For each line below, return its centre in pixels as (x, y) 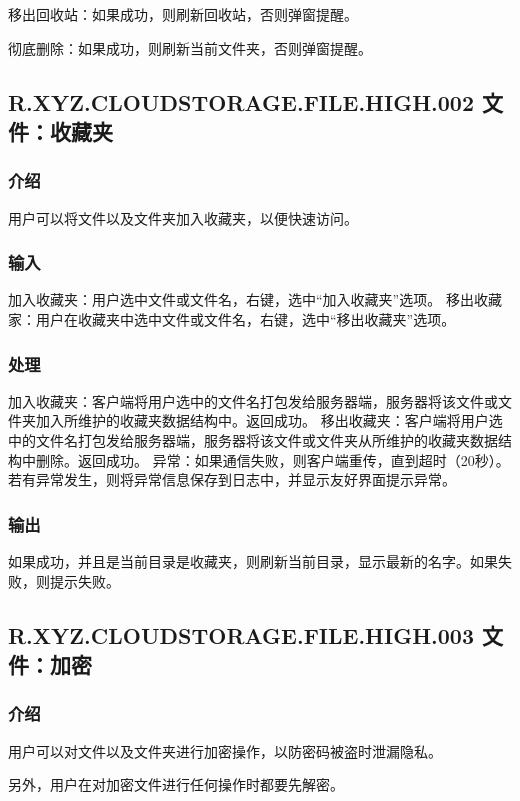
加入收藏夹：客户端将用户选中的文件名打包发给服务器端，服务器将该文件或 (253, 400)
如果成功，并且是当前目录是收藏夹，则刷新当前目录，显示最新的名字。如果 (253, 560)
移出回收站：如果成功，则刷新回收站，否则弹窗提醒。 (183, 14)
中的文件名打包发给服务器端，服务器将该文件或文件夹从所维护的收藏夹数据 (253, 439)
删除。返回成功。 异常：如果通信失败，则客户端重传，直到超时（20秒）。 (272, 459)
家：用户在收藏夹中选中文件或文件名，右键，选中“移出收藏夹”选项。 (232, 318)
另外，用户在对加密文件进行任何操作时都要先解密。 (176, 784)
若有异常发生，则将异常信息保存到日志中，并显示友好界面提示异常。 (232, 479)
